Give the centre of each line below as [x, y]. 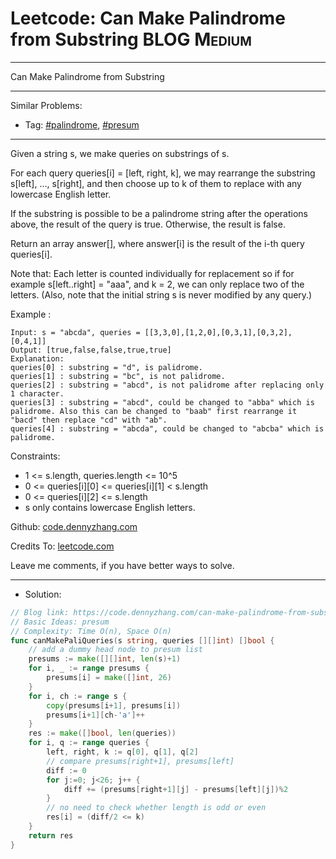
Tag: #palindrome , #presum [82, 124]
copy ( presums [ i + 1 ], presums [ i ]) [114, 705]
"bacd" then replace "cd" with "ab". [89, 420]
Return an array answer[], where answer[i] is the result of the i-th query [157, 243]
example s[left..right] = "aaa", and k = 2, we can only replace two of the [157, 284]
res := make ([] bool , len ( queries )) [102, 733]
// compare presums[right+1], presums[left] [140, 761]
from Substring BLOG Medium [131, 39]
